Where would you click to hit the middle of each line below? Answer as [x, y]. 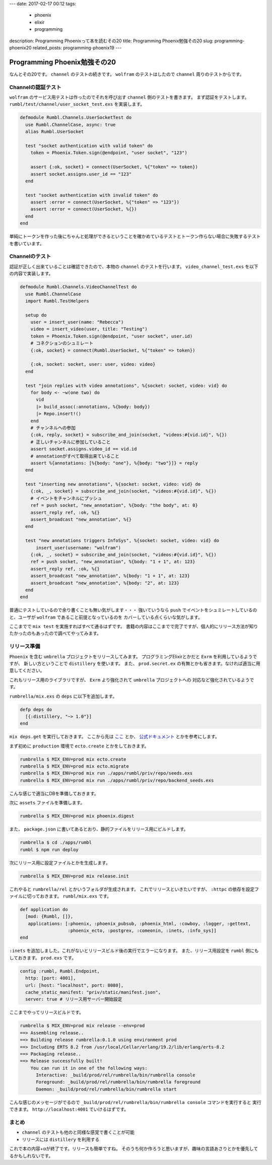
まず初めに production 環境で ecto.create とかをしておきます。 [79, 746]
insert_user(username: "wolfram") [78, 547]
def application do [44, 909]
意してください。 [27, 670]
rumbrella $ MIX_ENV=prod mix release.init [75, 876]
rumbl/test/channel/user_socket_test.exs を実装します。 [77, 104]
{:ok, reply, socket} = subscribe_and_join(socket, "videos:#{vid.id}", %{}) [129, 435]
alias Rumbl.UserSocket [55, 132]
